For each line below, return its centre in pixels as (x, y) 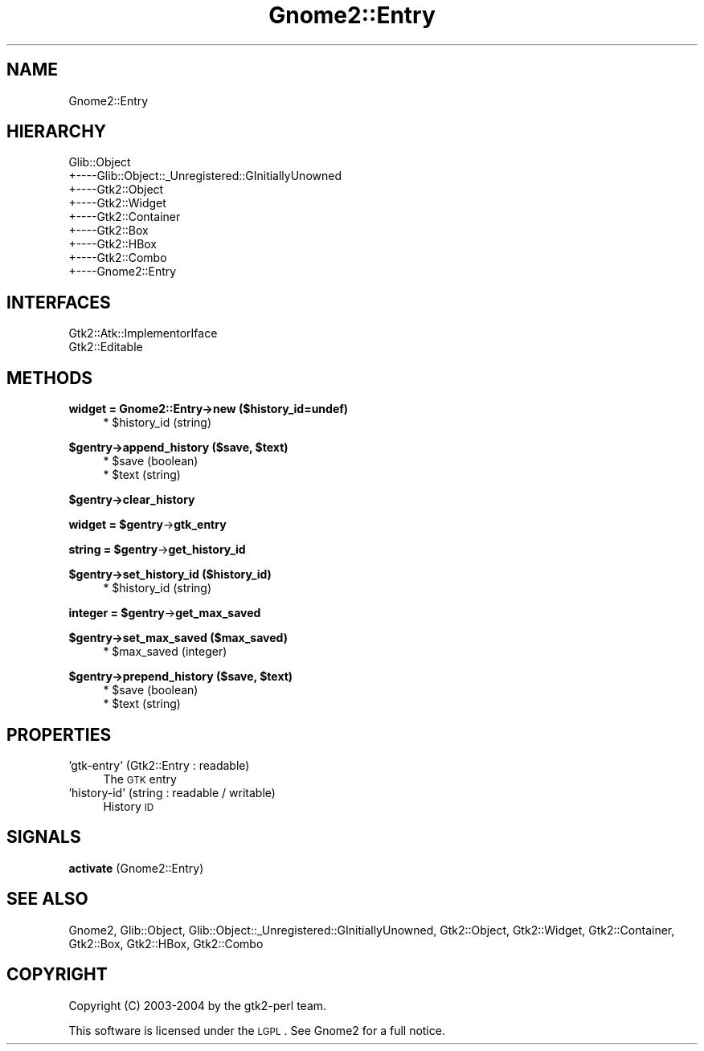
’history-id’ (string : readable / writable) (172, 792)
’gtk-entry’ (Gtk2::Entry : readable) (159, 765)
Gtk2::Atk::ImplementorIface (143, 333)
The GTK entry (140, 779)
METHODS (50, 378)
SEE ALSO (47, 899)
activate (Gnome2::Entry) (136, 868)
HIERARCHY (57, 132)
